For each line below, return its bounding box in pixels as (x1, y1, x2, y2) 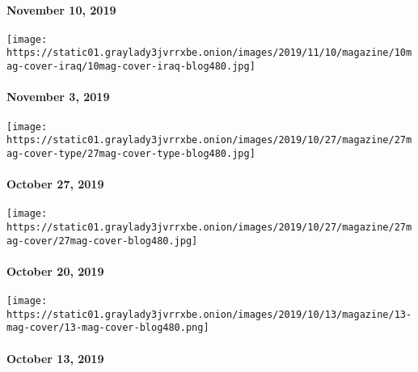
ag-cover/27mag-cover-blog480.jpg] (6, 235, 198, 247)
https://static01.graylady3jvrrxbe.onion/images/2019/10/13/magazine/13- (6, 308, 412, 320)
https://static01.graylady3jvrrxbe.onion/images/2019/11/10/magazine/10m (6, 47, 412, 59)
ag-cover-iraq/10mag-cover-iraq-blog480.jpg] (6, 61, 255, 73)
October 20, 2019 (6, 262, 104, 279)
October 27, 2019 (6, 175, 104, 192)
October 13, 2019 (6, 349, 104, 366)
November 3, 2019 (6, 88, 110, 105)
